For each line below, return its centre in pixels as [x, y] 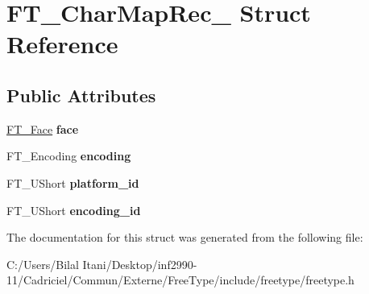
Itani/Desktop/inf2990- [140, 264]
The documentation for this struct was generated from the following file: [185, 237]
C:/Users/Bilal [43, 264]
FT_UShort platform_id [73, 182]
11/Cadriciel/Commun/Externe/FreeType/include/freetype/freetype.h [180, 280]
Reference [62, 44]
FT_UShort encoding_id [74, 210]
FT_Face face [43, 128]
